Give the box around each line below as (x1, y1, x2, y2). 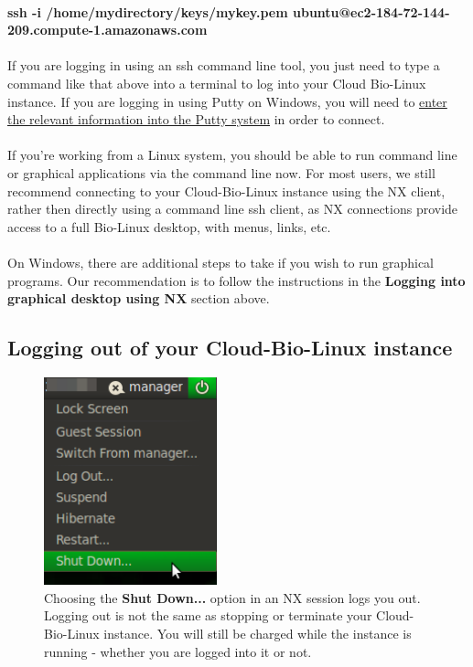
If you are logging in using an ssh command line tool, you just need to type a (7, 56, 440, 75)
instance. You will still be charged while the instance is (103, 624, 412, 643)
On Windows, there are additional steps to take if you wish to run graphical (7, 252, 434, 271)
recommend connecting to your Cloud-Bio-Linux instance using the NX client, (7, 181, 446, 200)
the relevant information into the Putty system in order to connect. (7, 110, 385, 129)
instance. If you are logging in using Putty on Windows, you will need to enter (7, 91, 447, 111)
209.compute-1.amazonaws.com (7, 20, 208, 39)
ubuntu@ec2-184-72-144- (293, 2, 450, 21)
